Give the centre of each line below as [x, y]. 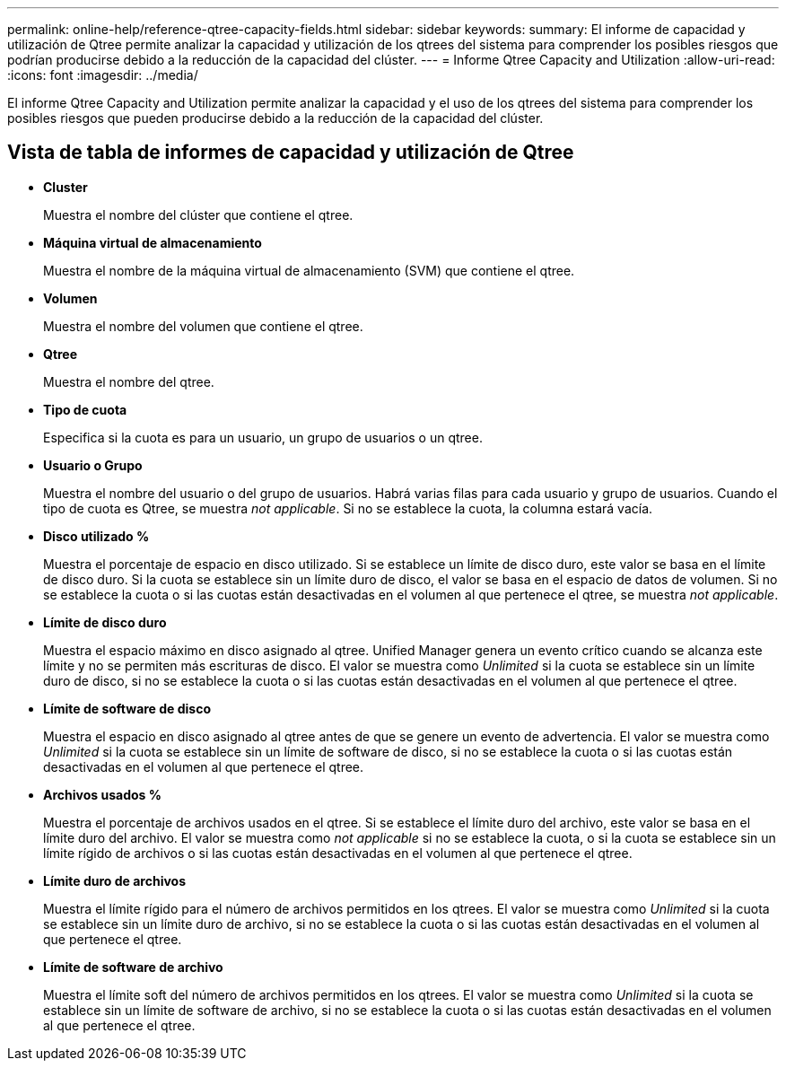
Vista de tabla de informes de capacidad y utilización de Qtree [291, 153]
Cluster [65, 187]
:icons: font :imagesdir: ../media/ [103, 75]
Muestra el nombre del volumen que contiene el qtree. [203, 326]
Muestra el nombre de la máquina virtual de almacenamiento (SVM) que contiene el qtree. [309, 270]
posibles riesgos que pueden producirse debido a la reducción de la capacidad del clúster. [275, 118]
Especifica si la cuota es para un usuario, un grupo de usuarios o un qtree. [263, 437]
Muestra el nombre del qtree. [129, 381]
